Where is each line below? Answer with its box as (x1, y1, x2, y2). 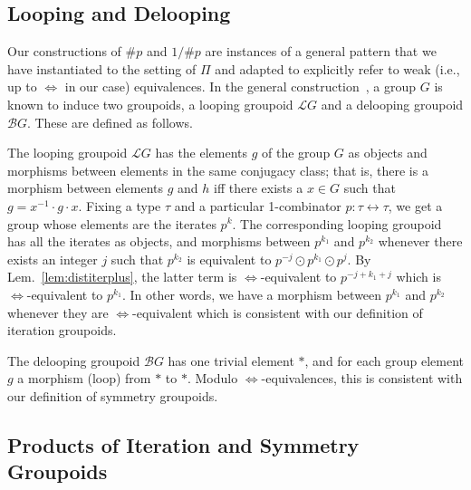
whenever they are (7, 303, 109, 322)
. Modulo (187, 369, 238, 388)
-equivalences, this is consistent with (261, 369, 463, 388)
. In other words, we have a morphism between (122, 284, 382, 303)
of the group (262, 143, 331, 162)
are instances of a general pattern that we (205, 42, 437, 61)
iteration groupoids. (7, 321, 117, 340)
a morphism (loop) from (17, 369, 151, 388)
